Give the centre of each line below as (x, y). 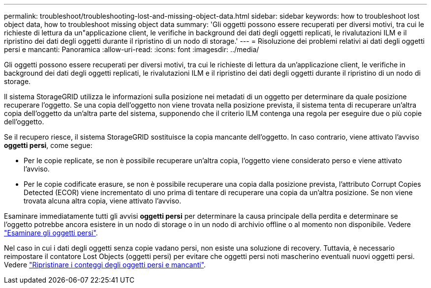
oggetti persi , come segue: (48, 145)
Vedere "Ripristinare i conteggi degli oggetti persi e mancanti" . (105, 265)
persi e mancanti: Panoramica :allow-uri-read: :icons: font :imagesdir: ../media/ (132, 49)
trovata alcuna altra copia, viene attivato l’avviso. (103, 201)
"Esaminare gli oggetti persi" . (51, 233)
